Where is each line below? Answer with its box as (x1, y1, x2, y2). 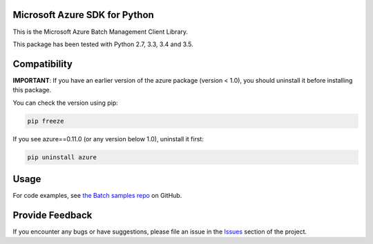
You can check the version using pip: (12, 99, 119, 107)
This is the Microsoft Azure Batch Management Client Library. (12, 28, 189, 36)
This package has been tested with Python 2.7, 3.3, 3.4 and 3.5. (12, 40, 193, 48)
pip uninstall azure (27, 153, 97, 161)
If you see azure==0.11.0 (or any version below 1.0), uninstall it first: (12, 134, 204, 143)
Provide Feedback (12, 209, 93, 221)
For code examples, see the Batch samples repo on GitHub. (12, 192, 182, 200)
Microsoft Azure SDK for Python (12, 9, 155, 21)
